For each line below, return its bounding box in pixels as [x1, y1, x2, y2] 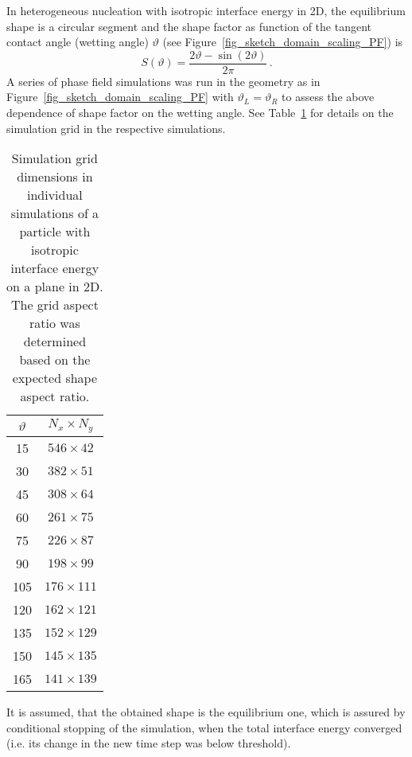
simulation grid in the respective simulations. [6, 119, 226, 136]
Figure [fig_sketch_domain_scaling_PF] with [6, 88, 234, 105]
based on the [19, 350, 91, 369]
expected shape [12, 369, 98, 388]
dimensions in [17, 167, 93, 186]
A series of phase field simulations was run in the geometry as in [6, 72, 321, 89]
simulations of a [10, 204, 99, 223]
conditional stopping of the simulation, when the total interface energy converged [6, 719, 402, 736]
